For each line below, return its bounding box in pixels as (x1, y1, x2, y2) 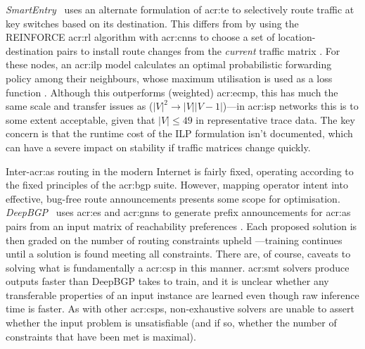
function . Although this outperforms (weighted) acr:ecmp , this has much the (6, 84, 338, 99)
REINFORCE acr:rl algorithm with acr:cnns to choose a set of (6, 30, 275, 44)
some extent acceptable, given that (6, 112, 155, 127)
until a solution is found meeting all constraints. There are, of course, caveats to (6, 246, 351, 261)
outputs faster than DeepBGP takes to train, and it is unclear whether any (6, 274, 329, 288)
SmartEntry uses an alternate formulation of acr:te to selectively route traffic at (6, 2, 354, 16)
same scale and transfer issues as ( (6, 99, 153, 113)
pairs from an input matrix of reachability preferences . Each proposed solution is (6, 218, 357, 233)
